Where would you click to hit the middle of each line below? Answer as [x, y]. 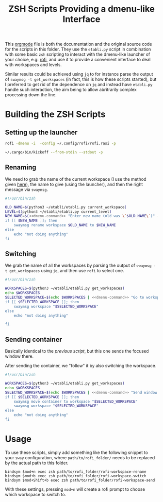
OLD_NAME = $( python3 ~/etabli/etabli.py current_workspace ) [66, 207]
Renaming [21, 167]
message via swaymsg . [26, 189]
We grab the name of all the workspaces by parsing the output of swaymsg [78, 265]
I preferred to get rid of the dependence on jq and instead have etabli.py [79, 85]
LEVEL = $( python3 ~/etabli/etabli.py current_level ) [58, 212]
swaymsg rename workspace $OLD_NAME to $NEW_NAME [65, 225]
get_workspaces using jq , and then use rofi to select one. [67, 271]
